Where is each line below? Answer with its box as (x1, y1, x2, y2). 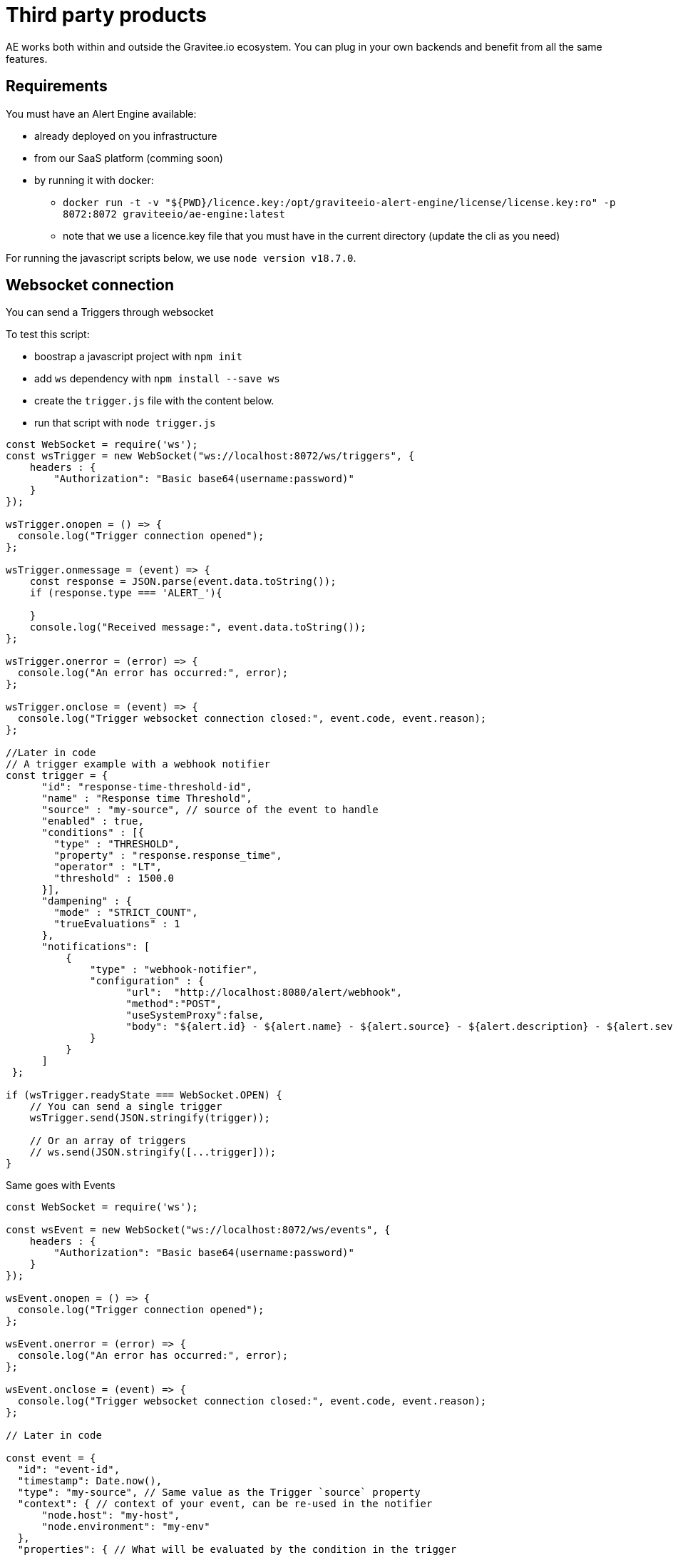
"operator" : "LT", (53, 861, 163, 873)
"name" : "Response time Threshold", (41, 792, 252, 805)
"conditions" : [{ (41, 827, 144, 839)
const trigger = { (6, 770, 108, 782)
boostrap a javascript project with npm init (34, 350, 242, 363)
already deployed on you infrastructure (34, 129, 217, 142)
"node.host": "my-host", (41, 1509, 180, 1521)
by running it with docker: (34, 173, 154, 186)
